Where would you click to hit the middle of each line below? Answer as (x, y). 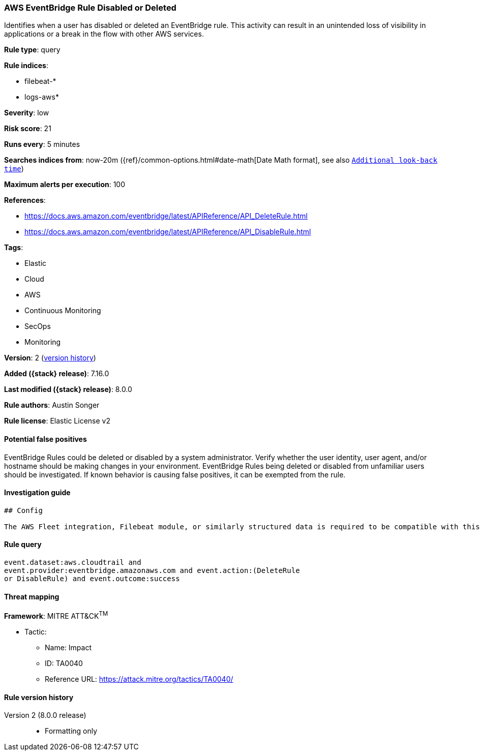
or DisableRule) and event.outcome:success (92, 579)
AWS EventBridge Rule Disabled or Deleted (90, 8)
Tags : (14, 248)
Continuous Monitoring (63, 311)
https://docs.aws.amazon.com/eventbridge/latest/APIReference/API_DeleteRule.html (166, 216)
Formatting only (71, 731)
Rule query (23, 545)
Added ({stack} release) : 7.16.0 (57, 374)
